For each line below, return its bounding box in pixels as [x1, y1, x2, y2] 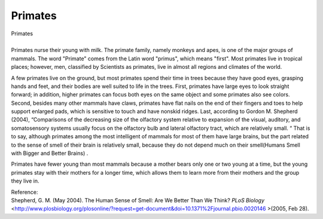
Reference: [11, 188, 38, 196]
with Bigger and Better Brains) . [11, 150, 89, 157]
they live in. [11, 177, 39, 185]
